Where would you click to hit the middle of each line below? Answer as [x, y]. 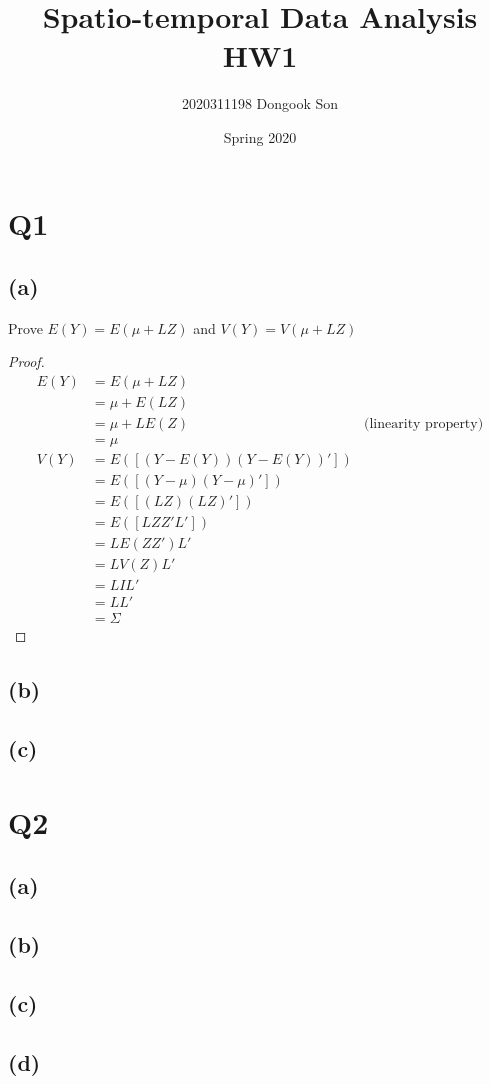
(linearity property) [424, 424]
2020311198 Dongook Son [260, 103]
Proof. [26, 361]
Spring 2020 [260, 136]
